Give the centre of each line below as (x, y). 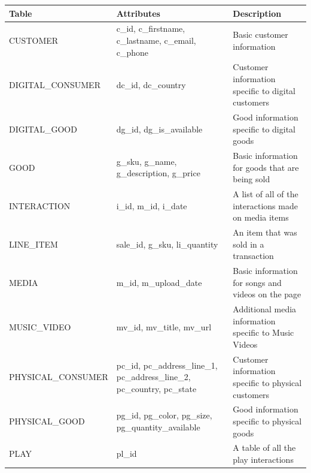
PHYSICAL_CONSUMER (59, 377)
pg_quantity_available (158, 427)
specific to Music (263, 332)
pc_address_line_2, (153, 377)
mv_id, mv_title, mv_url (164, 326)
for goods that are (266, 167)
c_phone (132, 52)
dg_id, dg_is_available (159, 129)
